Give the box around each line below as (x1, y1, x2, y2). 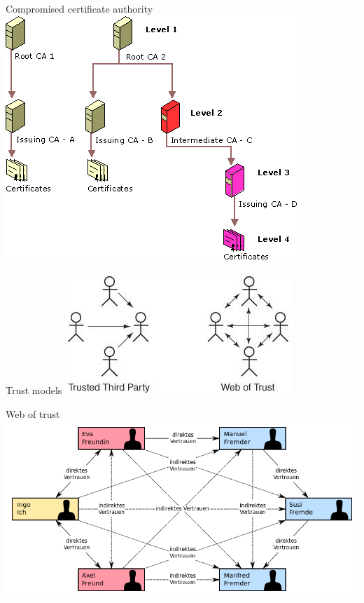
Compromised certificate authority (6, 1, 153, 15)
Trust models (6, 383, 62, 398)
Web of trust (6, 406, 60, 421)
